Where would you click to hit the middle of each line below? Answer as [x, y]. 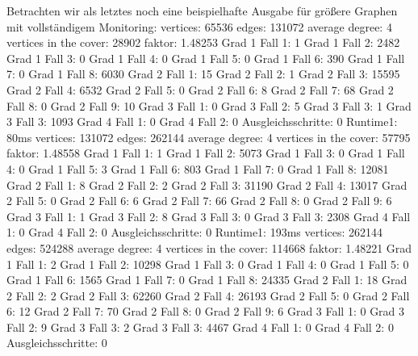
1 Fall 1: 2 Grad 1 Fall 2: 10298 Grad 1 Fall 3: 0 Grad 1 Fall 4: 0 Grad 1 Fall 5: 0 [208, 264]
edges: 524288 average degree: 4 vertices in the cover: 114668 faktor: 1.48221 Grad [209, 247]
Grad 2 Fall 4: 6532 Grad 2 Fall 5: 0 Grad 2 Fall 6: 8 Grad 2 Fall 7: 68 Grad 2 [200, 89]
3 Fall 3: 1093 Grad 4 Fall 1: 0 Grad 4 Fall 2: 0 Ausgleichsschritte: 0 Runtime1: [202, 121]
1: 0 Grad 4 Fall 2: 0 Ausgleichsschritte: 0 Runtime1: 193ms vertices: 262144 [195, 232]
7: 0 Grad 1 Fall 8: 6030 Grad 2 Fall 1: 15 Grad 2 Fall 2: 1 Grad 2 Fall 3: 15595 [203, 74]
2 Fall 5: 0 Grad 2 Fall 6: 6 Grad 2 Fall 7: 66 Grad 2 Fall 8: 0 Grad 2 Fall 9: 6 [199, 201]
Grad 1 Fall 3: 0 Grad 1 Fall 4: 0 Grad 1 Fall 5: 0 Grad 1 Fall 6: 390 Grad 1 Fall [206, 58]
